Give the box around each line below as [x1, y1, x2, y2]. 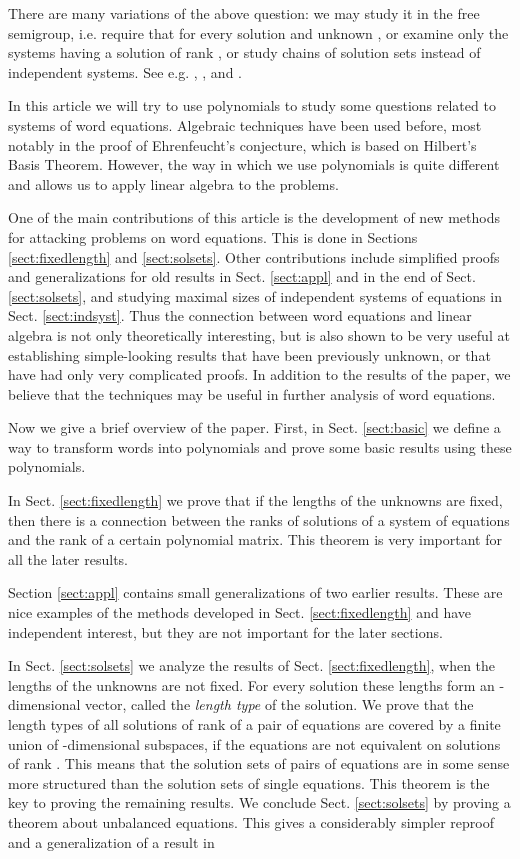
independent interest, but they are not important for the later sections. [8, 621, 443, 642]
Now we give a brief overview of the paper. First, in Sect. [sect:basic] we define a [8, 417, 501, 438]
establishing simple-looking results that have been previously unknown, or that [8, 344, 491, 365]
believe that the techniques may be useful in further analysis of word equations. [8, 383, 496, 404]
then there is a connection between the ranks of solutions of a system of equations [8, 509, 510, 530]
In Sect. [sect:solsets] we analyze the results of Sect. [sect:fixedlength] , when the [8, 655, 496, 676]
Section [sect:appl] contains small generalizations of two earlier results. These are [8, 582, 503, 603]
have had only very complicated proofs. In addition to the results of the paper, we [8, 364, 511, 385]
